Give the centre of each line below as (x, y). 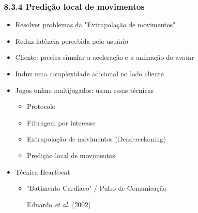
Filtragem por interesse (61, 122)
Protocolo (41, 106)
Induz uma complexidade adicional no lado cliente (89, 73)
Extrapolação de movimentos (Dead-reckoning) (96, 139)
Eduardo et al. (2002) (59, 204)
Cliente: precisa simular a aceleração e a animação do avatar (105, 57)
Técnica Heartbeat (43, 171)
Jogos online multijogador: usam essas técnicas (84, 90)
